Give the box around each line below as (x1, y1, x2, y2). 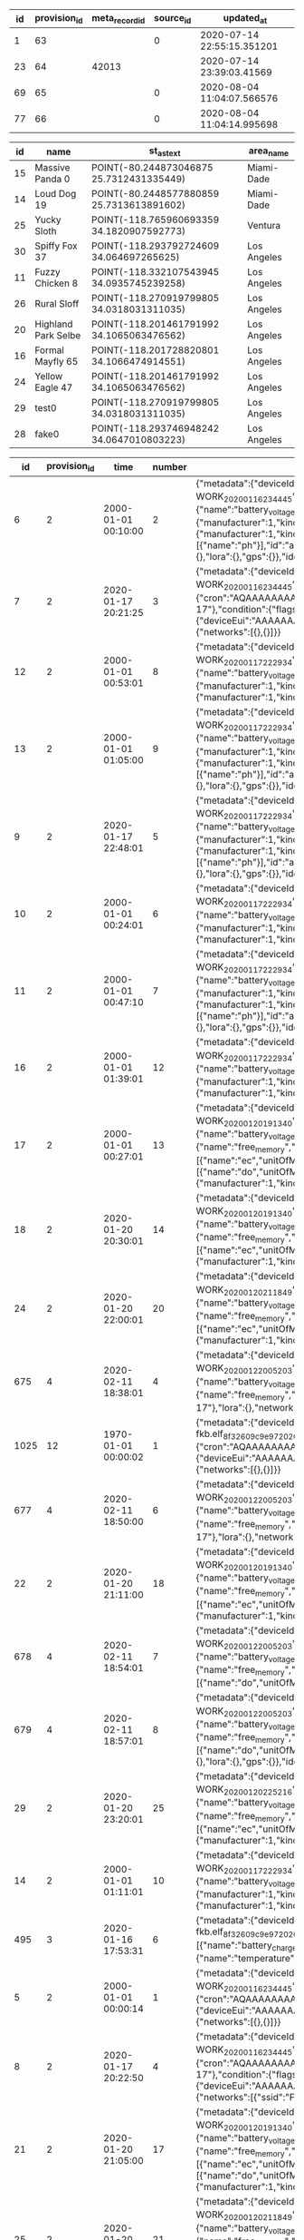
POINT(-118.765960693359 (90, 213, 220, 226)
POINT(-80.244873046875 (90, 161, 214, 174)
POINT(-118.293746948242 (90, 422, 220, 435)
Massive (34, 161, 71, 174)
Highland (34, 318, 73, 330)
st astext (148, 144, 181, 159)
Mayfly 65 (34, 356, 79, 368)
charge (271, 1942, 298, 1953)
